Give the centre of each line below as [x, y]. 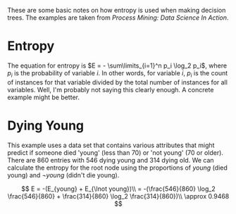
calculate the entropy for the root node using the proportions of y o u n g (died [117, 168]
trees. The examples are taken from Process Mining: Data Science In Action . [118, 18]
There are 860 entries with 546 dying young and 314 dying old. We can [111, 160]
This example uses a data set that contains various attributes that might [111, 145]
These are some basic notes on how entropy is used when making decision [117, 10]
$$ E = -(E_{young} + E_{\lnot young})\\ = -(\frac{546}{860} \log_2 [118, 189]
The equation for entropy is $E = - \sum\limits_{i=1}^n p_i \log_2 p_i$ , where [117, 65]
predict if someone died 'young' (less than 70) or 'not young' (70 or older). [116, 152]
